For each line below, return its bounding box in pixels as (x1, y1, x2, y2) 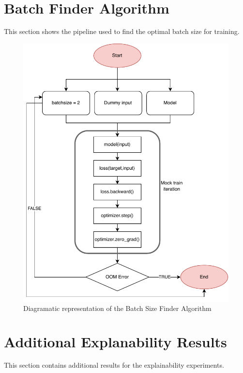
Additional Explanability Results (4, 332, 227, 352)
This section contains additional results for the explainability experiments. (4, 360, 224, 370)
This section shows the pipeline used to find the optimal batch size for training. (4, 26, 240, 36)
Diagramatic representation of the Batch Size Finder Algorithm (23, 303, 212, 313)
